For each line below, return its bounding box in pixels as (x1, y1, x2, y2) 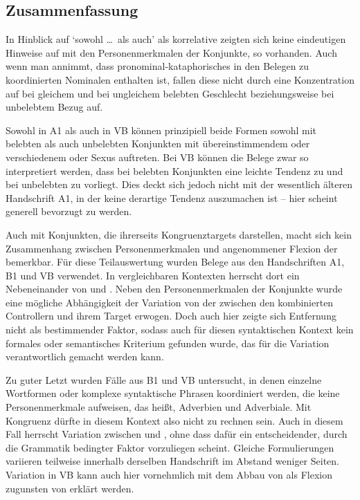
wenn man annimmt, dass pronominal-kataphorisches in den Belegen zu (6, 59, 309, 73)
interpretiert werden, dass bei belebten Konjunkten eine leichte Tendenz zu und (6, 163, 343, 178)
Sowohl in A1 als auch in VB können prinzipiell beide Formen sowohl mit (6, 122, 317, 137)
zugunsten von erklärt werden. (6, 481, 134, 495)
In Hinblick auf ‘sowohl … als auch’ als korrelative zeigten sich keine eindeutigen (6, 32, 346, 46)
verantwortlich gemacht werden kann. (6, 349, 164, 364)
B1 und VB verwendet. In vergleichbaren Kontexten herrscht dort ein (6, 268, 300, 282)
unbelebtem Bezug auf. (6, 100, 103, 114)
